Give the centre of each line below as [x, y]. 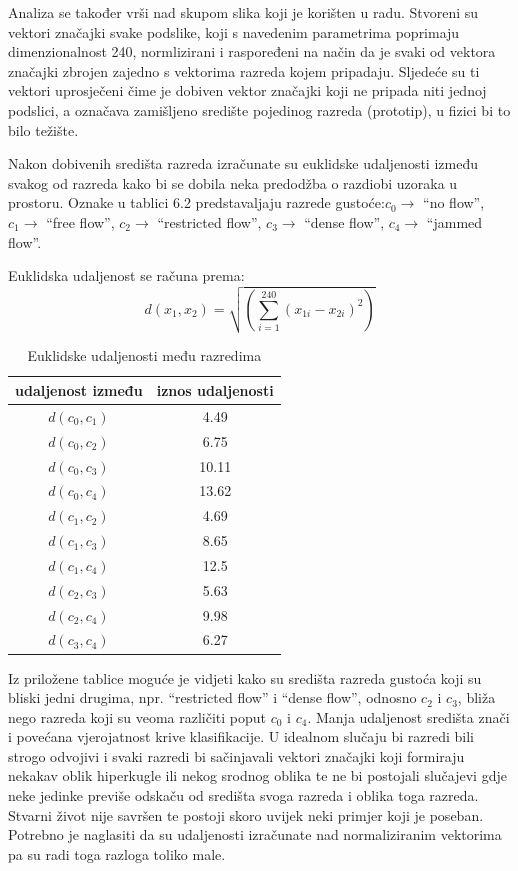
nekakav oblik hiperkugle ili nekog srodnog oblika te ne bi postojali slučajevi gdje [257, 775]
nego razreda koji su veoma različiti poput [137, 716]
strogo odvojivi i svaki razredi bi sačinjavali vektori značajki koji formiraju [236, 755]
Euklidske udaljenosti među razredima [144, 355]
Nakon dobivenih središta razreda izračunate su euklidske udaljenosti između [243, 163]
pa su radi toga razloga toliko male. [117, 853]
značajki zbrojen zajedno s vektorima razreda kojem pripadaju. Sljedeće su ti [244, 70]
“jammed [454, 221]
